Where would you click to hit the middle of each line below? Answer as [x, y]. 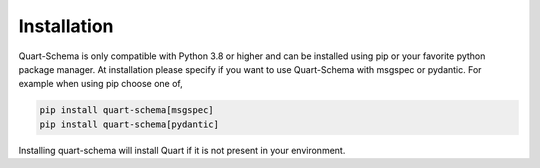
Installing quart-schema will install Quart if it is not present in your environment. [182, 150]
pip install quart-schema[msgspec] [126, 110]
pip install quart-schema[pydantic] [129, 124]
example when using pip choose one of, [101, 84]
